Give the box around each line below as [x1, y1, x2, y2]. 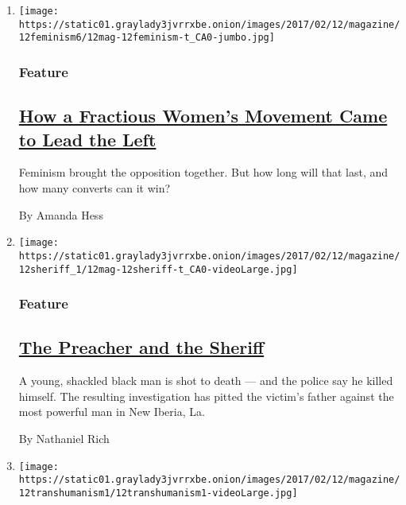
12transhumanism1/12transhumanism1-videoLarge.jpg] [18, 487, 298, 499]
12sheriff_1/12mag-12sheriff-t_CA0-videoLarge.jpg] [18, 263, 298, 275]
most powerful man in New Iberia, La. [18, 403, 205, 420]
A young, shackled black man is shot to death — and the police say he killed [18, 372, 393, 389]
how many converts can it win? [18, 180, 171, 196]
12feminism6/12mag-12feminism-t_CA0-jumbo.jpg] [18, 32, 275, 44]
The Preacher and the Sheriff [18, 335, 265, 359]
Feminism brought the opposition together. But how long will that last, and [18, 164, 389, 181]
